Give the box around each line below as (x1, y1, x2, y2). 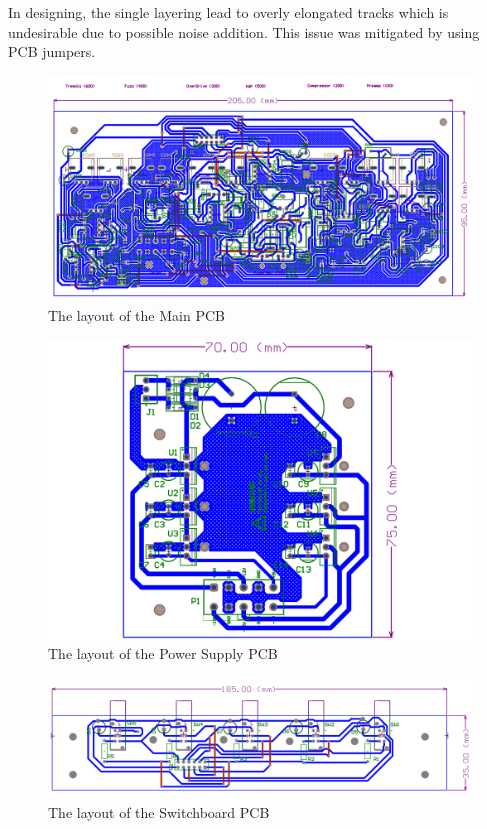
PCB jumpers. (8, 41, 96, 62)
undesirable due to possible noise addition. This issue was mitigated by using (8, 21, 480, 42)
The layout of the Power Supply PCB (48, 643, 278, 664)
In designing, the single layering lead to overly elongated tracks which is (8, 2, 449, 22)
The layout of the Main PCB (48, 305, 225, 326)
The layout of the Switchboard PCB (48, 801, 270, 822)
